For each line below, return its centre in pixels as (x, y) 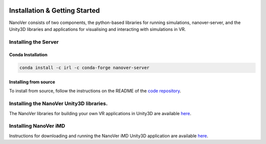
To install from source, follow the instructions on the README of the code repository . (95, 91)
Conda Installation (28, 55)
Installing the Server (34, 42)
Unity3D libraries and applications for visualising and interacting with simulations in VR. (98, 29)
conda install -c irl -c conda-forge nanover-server (84, 68)
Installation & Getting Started (55, 11)
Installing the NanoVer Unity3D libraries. (58, 104)
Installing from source (32, 82)
